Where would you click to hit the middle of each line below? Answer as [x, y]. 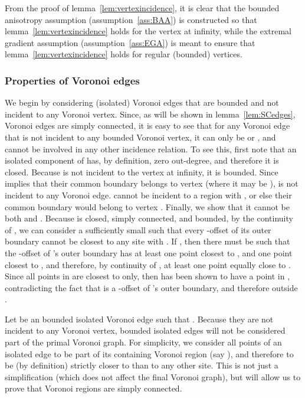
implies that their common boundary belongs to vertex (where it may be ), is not [152, 183]
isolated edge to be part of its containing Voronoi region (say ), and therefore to [149, 353]
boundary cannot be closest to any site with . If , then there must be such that [147, 241]
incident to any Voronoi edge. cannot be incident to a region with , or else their [148, 195]
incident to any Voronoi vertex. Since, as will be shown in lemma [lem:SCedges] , [150, 114]
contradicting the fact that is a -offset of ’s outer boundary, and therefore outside [151, 287]
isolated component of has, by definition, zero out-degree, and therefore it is [142, 160]
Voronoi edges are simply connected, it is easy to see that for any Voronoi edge [147, 125]
